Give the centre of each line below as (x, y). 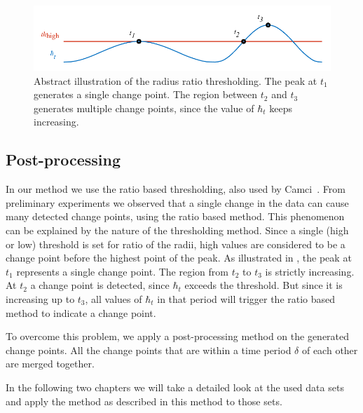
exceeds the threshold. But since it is (263, 285)
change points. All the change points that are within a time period (149, 350)
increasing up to (40, 299)
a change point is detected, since (100, 285)
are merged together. (50, 364)
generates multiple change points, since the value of (144, 108)
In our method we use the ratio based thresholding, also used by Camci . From (176, 189)
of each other (330, 350)
